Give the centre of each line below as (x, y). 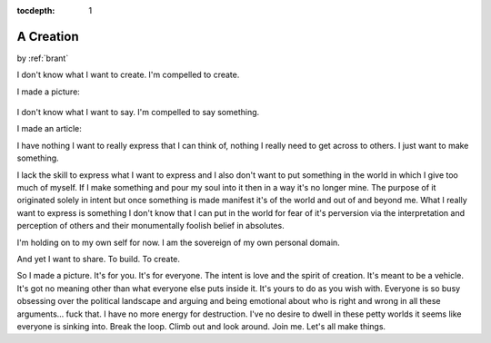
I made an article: (49, 129)
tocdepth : (36, 10)
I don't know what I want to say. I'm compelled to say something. (138, 113)
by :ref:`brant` (43, 58)
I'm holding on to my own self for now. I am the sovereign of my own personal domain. (178, 242)
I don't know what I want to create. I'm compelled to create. (128, 75)
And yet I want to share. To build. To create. (99, 259)
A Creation (48, 36)
